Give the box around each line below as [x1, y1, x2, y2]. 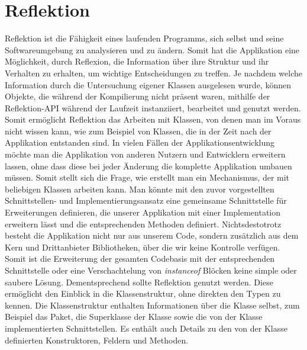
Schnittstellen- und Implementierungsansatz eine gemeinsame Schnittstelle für [5, 194, 287, 207]
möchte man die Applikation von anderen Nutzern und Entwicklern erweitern [5, 148, 286, 160]
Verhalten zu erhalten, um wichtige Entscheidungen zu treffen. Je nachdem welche [5, 66, 302, 79]
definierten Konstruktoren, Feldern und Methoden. [5, 333, 189, 346]
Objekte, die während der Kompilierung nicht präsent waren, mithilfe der [5, 90, 270, 102]
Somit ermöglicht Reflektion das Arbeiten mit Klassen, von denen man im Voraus [5, 113, 301, 126]
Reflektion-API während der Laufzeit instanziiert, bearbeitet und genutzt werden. [5, 101, 301, 114]
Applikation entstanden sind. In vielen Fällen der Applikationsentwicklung [5, 136, 275, 149]
